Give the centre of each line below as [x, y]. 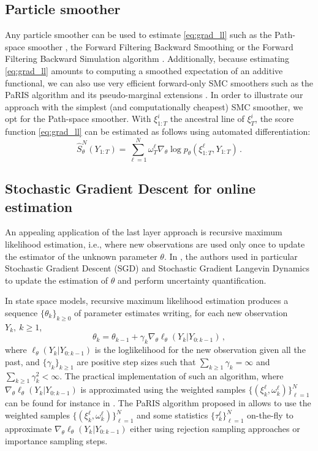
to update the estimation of [57, 280]
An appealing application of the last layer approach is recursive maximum [144, 232]
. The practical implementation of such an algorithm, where [172, 375]
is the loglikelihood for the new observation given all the [200, 350]
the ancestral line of [207, 119]
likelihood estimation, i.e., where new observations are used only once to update [155, 244]
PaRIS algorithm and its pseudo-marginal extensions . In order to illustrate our [154, 95]
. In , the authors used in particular [231, 256]
